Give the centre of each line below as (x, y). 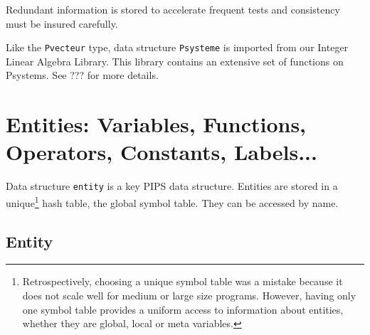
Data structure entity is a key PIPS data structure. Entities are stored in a (172, 186)
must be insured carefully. (62, 23)
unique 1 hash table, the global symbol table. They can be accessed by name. (172, 202)
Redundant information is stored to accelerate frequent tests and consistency (173, 9)
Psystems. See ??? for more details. (82, 75)
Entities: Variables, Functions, (156, 124)
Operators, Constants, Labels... (162, 152)
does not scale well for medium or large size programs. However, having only (189, 296)
